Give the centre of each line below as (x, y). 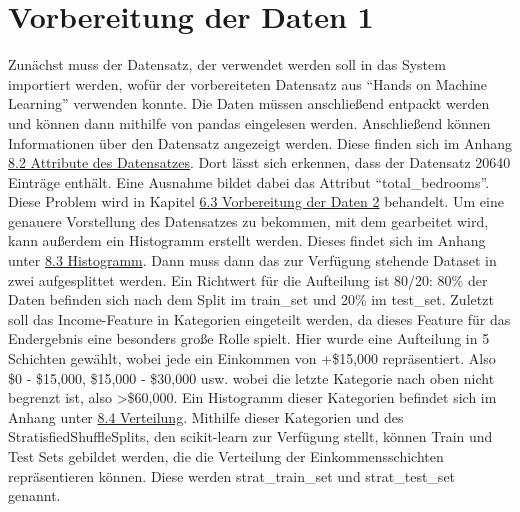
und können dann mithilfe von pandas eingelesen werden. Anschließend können (249, 122)
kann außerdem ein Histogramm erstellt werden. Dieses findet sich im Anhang (247, 240)
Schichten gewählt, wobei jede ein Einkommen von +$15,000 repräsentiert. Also (252, 358)
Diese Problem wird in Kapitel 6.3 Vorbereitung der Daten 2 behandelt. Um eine (256, 201)
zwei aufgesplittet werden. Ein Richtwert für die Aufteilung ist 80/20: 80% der (248, 279)
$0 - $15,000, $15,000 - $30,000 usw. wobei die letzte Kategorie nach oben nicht (251, 377)
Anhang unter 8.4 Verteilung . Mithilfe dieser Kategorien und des (206, 416)
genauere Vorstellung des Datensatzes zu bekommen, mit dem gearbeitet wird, (248, 220)
